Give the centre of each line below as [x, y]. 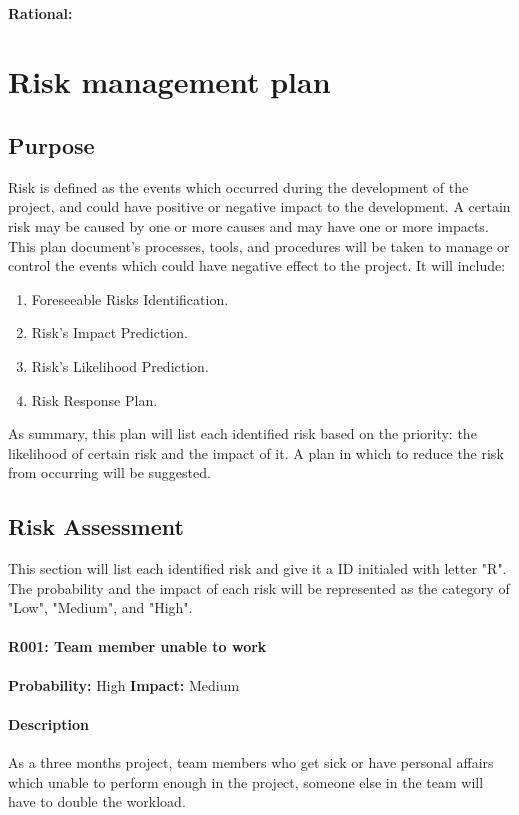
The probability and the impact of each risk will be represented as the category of [259, 587]
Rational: [40, 12]
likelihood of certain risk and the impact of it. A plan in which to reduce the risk [256, 452]
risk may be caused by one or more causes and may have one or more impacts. [248, 225]
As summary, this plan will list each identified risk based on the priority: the [242, 433]
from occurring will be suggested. [109, 472]
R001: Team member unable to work [137, 646]
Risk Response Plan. [94, 399]
